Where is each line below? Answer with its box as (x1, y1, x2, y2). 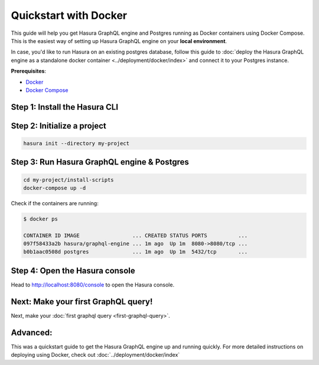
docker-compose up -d (23, 185, 86, 191)
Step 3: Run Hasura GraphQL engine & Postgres (11, 157, 189, 167)
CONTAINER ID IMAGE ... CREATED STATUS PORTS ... (23, 232, 248, 239)
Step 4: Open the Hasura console (11, 265, 135, 275)
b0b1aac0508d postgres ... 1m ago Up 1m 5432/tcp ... (23, 248, 248, 255)
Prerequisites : (11, 68, 47, 75)
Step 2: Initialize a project (11, 121, 106, 131)
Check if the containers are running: (11, 199, 99, 206)
